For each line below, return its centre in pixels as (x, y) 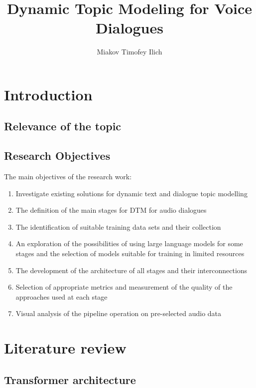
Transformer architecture (70, 379)
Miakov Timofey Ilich (129, 52)
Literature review (65, 348)
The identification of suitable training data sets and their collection (118, 226)
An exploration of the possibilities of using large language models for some (129, 243)
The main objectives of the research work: (68, 177)
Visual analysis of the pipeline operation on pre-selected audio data (119, 313)
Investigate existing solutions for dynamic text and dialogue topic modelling (131, 193)
